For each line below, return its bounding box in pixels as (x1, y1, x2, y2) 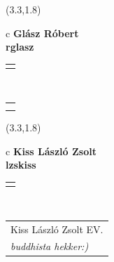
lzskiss (6, 157, 36, 172)
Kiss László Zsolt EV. (10, 221, 104, 236)
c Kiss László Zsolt (6, 143, 97, 158)
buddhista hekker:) (10, 239, 89, 254)
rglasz (6, 39, 34, 54)
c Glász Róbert (6, 25, 79, 40)
